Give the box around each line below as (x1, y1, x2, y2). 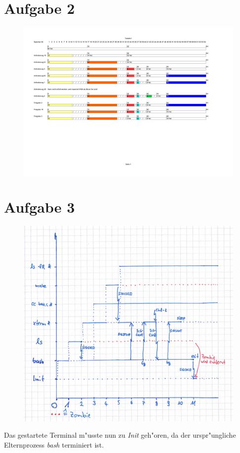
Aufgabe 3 (4, 196, 75, 217)
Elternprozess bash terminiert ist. (4, 439, 104, 450)
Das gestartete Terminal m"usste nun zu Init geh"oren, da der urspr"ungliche (4, 430, 236, 440)
